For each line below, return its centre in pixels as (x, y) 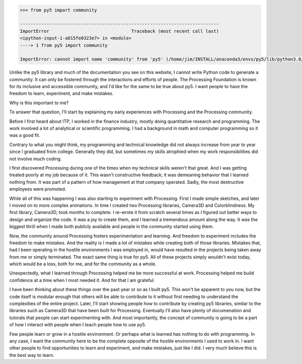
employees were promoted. (38, 189)
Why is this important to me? (39, 103)
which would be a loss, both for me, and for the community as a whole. (83, 264)
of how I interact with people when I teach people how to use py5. (78, 325)
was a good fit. (25, 135)
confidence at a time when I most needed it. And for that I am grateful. (82, 280)
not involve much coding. (35, 159)
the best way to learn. (32, 355)
